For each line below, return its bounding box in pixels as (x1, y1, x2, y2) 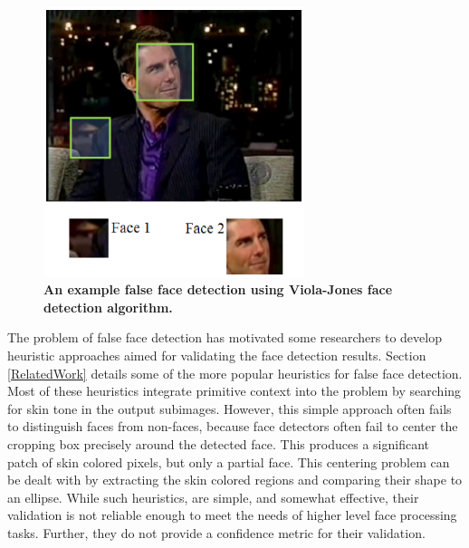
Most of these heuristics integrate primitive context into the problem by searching (7, 381, 462, 400)
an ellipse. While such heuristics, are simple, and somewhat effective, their (7, 487, 419, 506)
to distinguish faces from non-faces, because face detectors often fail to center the (7, 417, 458, 436)
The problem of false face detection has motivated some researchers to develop (7, 328, 442, 347)
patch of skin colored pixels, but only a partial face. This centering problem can (7, 452, 450, 471)
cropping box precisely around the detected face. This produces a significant (7, 435, 429, 454)
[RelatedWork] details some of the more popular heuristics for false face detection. (7, 363, 463, 382)
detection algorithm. (43, 297, 173, 316)
